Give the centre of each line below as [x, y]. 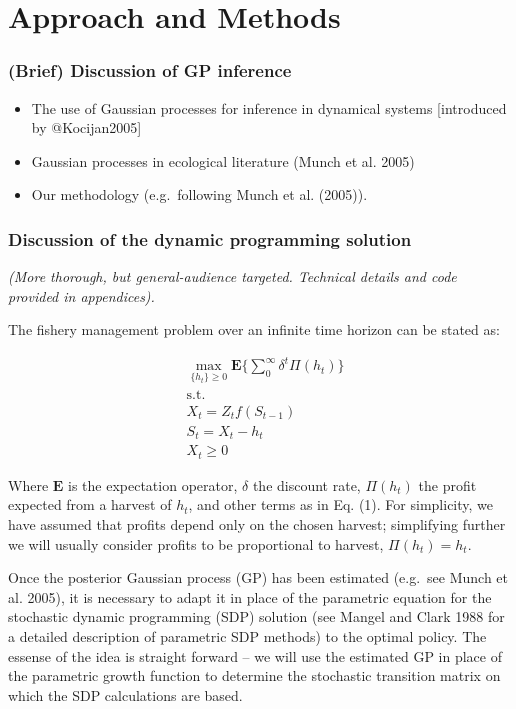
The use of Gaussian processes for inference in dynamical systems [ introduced [269, 107]
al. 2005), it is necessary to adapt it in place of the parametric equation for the [250, 596]
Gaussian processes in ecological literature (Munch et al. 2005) [223, 160]
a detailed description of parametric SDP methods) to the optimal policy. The [247, 635]
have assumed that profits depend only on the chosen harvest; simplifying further [257, 523]
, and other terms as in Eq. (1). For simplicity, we [341, 504]
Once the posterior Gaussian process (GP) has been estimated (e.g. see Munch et [258, 577]
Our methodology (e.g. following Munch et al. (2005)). [199, 194]
